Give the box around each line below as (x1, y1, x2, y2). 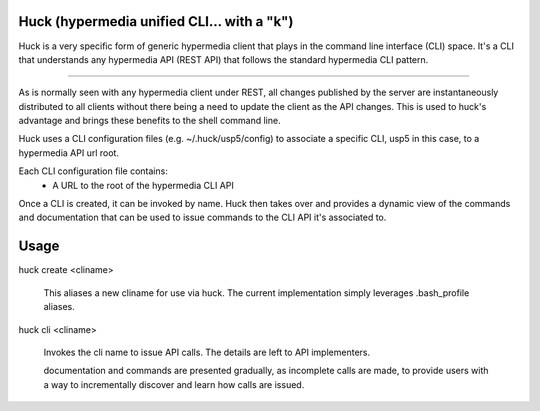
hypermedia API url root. (18, 146, 120, 159)
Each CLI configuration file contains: (18, 165, 169, 177)
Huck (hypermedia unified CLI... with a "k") (18, 13, 294, 30)
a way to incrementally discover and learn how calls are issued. (43, 378, 305, 390)
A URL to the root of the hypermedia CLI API (52, 179, 234, 191)
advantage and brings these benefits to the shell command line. (18, 115, 281, 127)
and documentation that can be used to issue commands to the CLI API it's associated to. (18, 211, 387, 224)
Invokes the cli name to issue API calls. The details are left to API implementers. (43, 346, 370, 358)
